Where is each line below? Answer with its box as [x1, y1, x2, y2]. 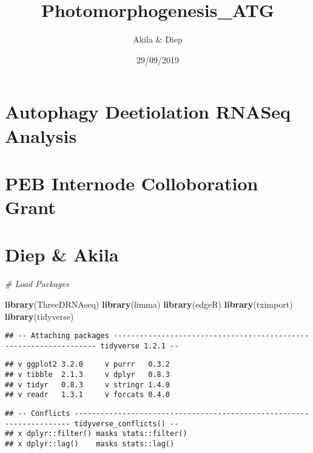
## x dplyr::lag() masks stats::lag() [5, 440, 175, 449]
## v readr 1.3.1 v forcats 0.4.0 [5, 390, 170, 399]
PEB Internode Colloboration [5, 170, 258, 195]
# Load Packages [5, 277, 69, 290]
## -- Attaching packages [5, 331, 109, 341]
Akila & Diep [133, 33, 183, 46]
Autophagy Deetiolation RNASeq [5, 99, 291, 124]
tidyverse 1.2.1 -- [100, 341, 179, 350]
